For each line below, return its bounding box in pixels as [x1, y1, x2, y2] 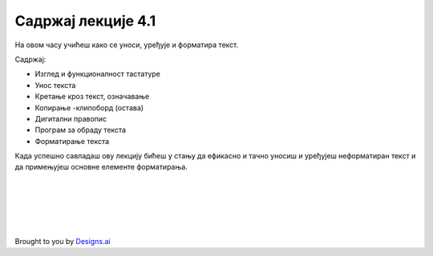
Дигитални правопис [34, 114, 107, 123]
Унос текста [34, 80, 76, 90]
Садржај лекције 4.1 [14, 12, 156, 30]
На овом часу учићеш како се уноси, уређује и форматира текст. [14, 40, 239, 50]
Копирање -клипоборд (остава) [34, 102, 144, 112]
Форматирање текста [34, 136, 110, 146]
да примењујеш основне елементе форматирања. [14, 162, 188, 172]
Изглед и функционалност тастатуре [34, 69, 160, 79]
